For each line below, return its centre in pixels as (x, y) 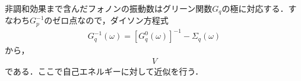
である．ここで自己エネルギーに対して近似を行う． (104, 71)
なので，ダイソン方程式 (123, 20)
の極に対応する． (255, 8)
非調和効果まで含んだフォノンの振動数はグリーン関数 (109, 8)
